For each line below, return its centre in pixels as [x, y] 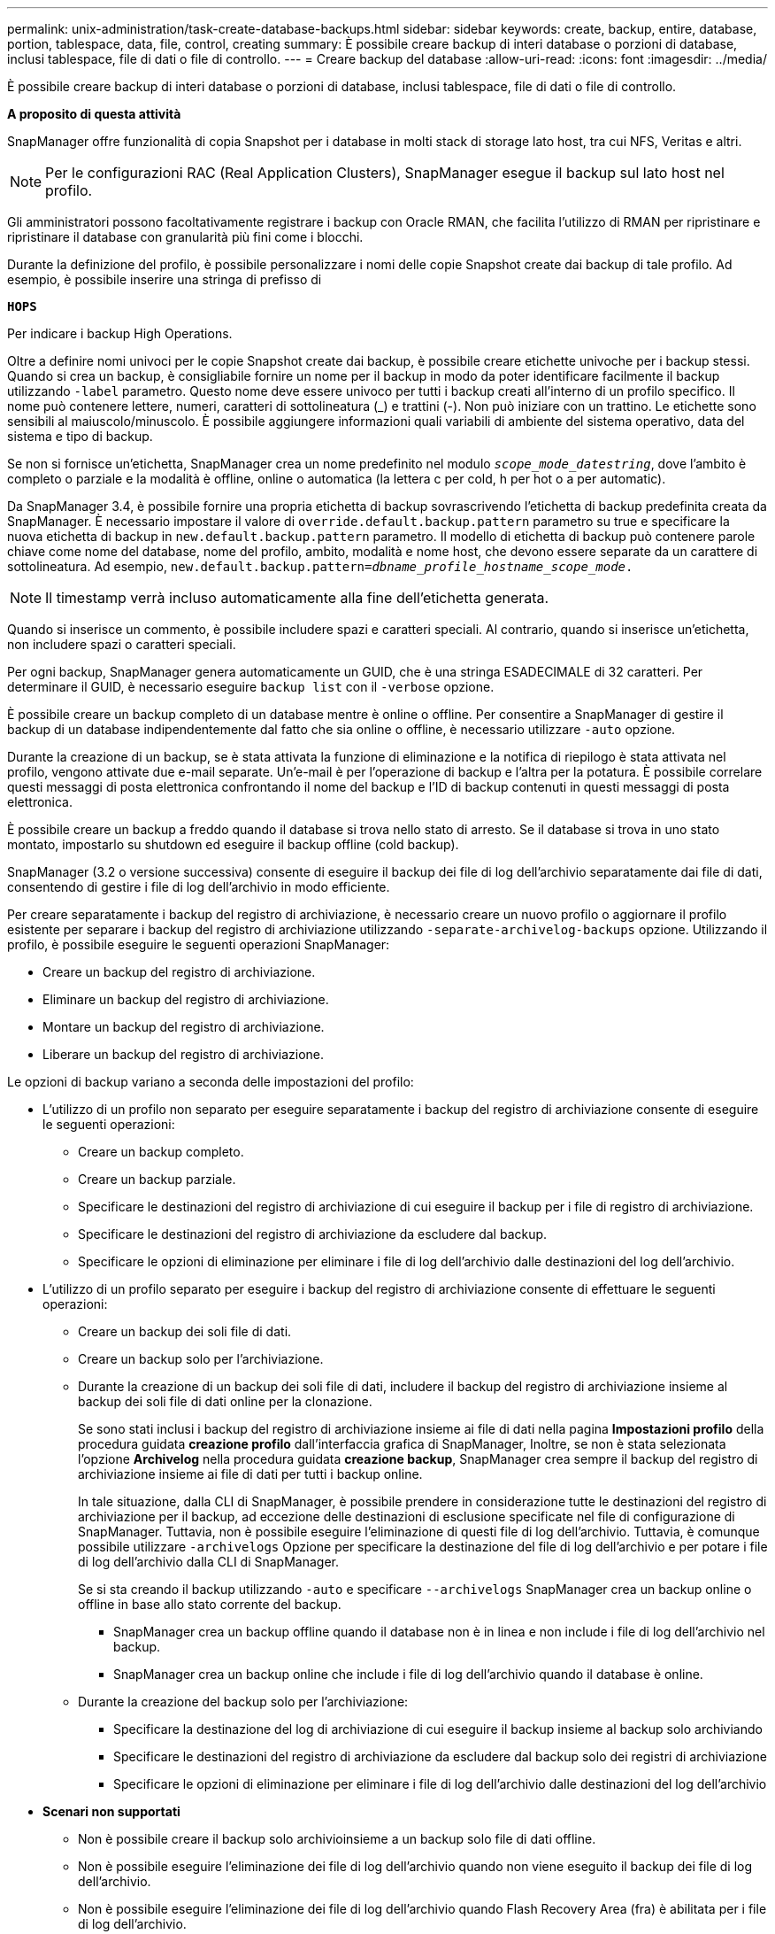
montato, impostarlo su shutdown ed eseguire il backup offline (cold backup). [233, 844]
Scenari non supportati [111, 1811]
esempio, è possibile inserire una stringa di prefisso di [165, 279]
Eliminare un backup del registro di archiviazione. [186, 999]
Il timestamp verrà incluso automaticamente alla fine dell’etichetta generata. [297, 598]
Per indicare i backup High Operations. [120, 333]
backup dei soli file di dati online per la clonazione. [225, 1401]
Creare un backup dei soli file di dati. [185, 1331]
